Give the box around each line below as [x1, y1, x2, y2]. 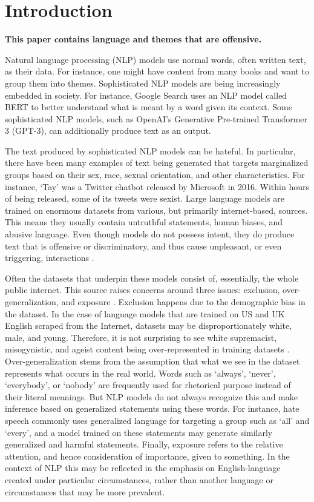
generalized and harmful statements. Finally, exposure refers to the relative [5, 438, 283, 451]
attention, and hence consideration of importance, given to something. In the [5, 449, 290, 462]
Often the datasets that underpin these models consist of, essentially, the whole [5, 271, 299, 284]
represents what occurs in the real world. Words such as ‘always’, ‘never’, [5, 366, 276, 379]
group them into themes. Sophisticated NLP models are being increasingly [5, 76, 281, 89]
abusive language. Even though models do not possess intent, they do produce [5, 228, 295, 240]
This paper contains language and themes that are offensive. [5, 33, 262, 45]
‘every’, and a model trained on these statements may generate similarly [5, 426, 273, 438]
